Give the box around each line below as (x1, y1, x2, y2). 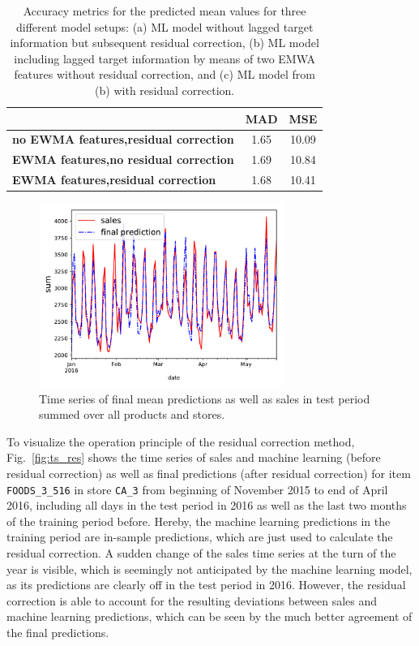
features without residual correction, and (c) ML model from (14, 66, 315, 83)
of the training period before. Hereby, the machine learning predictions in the (6, 512, 391, 529)
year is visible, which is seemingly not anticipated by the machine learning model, (6, 560, 413, 577)
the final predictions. (6, 623, 109, 640)
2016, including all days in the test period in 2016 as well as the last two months (6, 497, 407, 514)
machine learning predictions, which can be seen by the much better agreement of (6, 608, 413, 625)
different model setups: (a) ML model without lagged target (15, 18, 314, 35)
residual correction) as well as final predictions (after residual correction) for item (6, 464, 411, 481)
